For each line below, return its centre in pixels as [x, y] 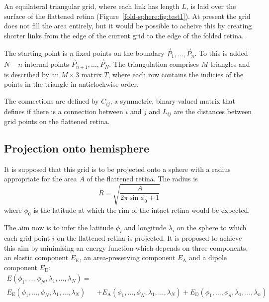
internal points [47, 64]
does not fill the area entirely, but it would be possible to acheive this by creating [128, 26]
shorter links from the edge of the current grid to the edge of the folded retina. [124, 35]
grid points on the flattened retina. [57, 121]
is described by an [32, 74]
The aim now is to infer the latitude [59, 227]
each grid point [27, 238]
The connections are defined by [51, 101]
